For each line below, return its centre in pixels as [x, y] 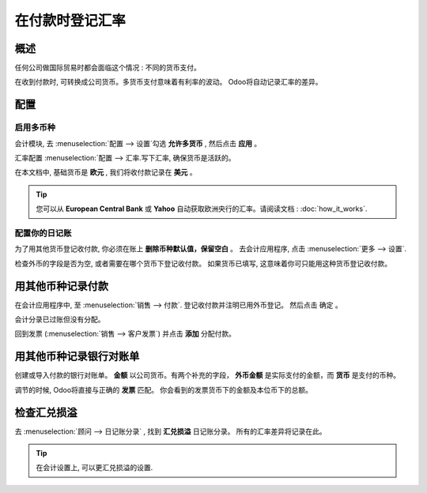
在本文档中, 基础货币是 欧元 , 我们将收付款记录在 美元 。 [106, 172]
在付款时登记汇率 [70, 21]
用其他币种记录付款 [61, 286]
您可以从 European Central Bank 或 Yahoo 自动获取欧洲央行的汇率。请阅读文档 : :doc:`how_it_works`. [202, 209]
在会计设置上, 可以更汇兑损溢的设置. [94, 468]
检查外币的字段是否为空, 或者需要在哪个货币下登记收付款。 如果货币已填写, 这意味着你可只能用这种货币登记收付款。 [203, 263]
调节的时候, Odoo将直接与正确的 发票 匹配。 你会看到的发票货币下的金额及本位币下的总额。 [163, 390]
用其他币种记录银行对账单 [77, 357]
